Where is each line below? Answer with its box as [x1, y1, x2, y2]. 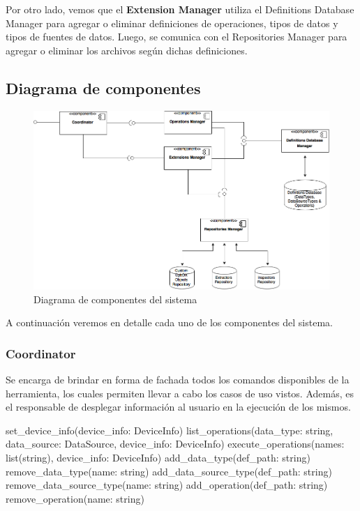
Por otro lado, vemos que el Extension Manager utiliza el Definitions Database [6, 2, 354, 16]
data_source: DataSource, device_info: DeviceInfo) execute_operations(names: [6, 436, 345, 451]
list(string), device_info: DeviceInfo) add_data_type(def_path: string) [6, 450, 310, 465]
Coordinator [6, 344, 76, 362]
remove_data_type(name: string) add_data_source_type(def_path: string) [6, 464, 332, 478]
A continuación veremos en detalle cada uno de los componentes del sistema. [6, 315, 333, 330]
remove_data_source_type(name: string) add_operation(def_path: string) [6, 478, 328, 492]
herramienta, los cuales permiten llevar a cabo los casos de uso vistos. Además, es [6, 386, 354, 400]
